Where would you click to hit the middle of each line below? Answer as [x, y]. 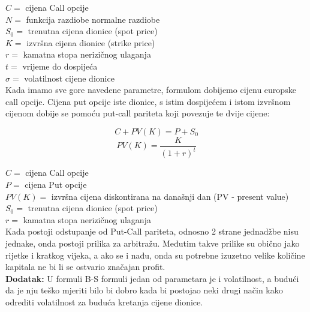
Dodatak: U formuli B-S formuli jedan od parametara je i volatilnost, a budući [152, 278]
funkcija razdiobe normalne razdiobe [93, 19]
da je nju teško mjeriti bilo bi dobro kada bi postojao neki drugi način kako [144, 290]
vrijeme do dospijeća [60, 66]
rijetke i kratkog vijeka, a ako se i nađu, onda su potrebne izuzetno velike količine [155, 255]
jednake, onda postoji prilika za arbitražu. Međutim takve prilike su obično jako [153, 243]
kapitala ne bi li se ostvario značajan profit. [85, 267]
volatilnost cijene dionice [69, 78]
